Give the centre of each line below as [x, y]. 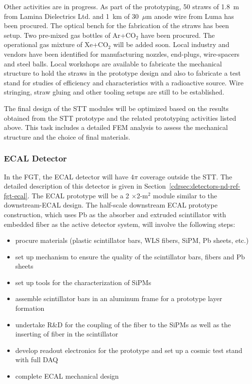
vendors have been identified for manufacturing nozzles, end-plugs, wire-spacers [122, 54]
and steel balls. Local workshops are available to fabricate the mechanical [113, 63]
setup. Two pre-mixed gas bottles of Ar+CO [70, 35]
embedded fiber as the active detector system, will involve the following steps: [120, 224]
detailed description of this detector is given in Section [85, 186]
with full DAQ [37, 360]
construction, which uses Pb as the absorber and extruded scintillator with [115, 214]
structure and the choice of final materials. [67, 136]
